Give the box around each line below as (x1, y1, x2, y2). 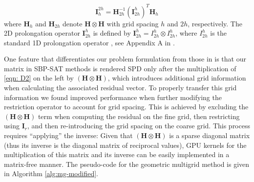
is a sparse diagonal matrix (169, 130, 250, 141)
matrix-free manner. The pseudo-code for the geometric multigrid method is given (4, 159, 250, 169)
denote (63, 18, 83, 28)
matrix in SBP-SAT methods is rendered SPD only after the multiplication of (4, 63, 236, 73)
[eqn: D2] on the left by (4, 73, 74, 83)
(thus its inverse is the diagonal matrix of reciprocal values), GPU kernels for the (4, 140, 247, 150)
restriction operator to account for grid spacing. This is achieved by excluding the (4, 101, 249, 112)
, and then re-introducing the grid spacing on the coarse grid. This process (27, 121, 250, 131)
